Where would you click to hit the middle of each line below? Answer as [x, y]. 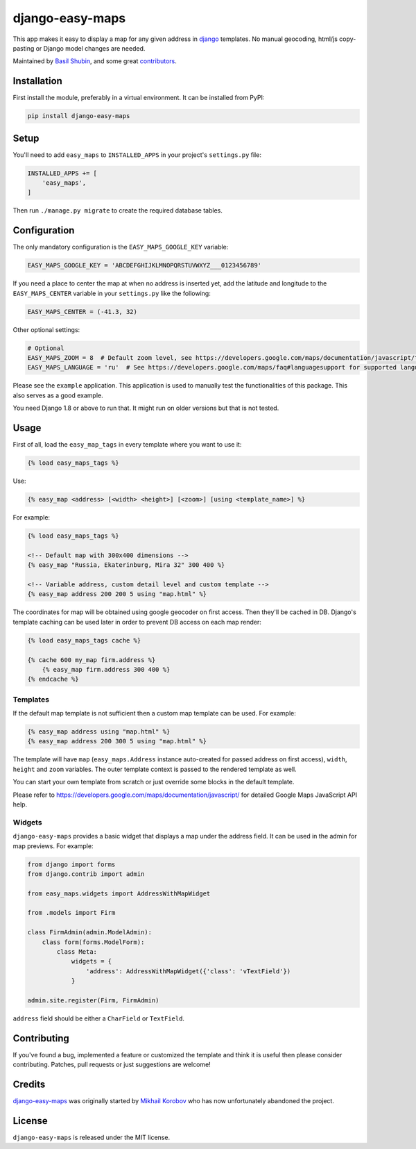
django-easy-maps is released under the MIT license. [91, 1138]
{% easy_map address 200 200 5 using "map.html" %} [117, 594]
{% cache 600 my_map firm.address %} [92, 660]
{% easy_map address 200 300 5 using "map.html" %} [117, 741]
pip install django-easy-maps [79, 116]
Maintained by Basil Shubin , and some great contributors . [95, 61]
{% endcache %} [53, 679]
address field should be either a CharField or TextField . [99, 1018]
